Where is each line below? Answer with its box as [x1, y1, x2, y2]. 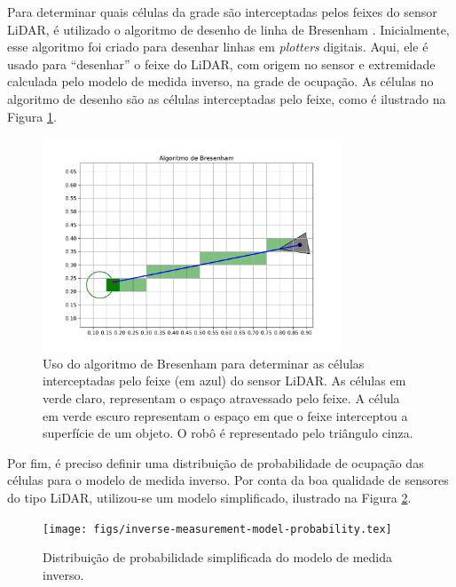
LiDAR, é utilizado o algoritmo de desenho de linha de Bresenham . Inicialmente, [7, 20, 450, 38]
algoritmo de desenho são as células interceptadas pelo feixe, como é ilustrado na [7, 89, 446, 107]
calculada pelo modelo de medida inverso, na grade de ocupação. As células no [7, 72, 434, 91]
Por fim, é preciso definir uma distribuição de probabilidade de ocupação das [7, 453, 424, 472]
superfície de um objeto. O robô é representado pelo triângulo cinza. [43, 424, 413, 442]
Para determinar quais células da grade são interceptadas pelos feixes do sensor [7, 3, 437, 20]
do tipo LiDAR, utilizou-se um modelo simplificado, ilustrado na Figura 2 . [7, 488, 412, 507]
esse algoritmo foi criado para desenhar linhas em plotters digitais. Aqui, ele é [7, 37, 428, 56]
